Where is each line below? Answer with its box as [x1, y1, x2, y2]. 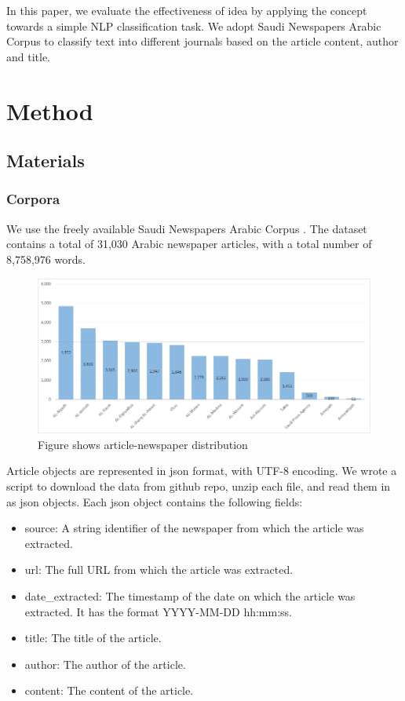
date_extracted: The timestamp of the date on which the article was [24, 588, 356, 604]
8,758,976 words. [6, 250, 86, 267]
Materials [6, 148, 85, 173]
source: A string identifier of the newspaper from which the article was [24, 520, 364, 536]
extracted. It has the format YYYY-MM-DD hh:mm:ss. [24, 603, 292, 619]
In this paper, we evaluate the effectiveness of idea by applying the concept [6, 2, 367, 18]
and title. [6, 48, 51, 64]
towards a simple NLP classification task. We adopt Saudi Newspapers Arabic [6, 17, 381, 34]
